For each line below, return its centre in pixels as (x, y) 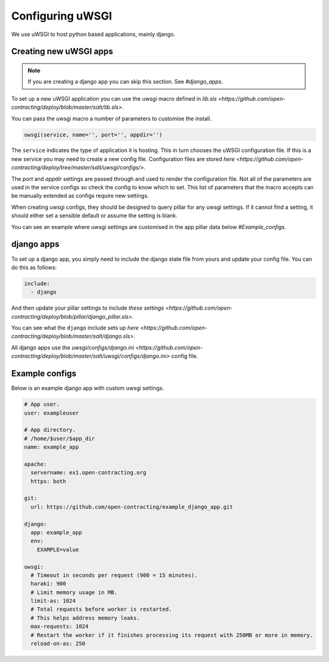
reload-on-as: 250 (58, 644)
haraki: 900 (48, 584)
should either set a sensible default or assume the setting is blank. (94, 216)
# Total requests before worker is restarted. (101, 609)
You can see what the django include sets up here (75, 328)
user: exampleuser (51, 413)
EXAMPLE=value (58, 549)
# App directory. (50, 430)
